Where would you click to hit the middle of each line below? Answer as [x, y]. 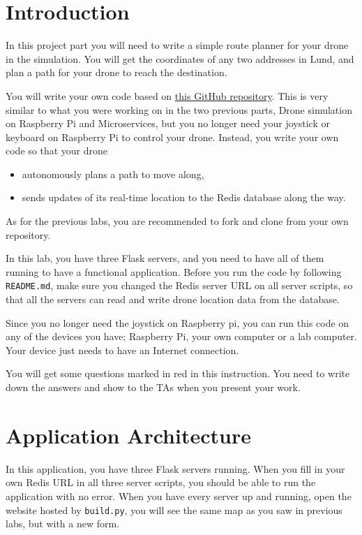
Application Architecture [128, 435]
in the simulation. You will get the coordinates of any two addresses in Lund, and [180, 58]
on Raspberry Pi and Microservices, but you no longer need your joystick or [168, 123]
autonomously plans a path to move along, [113, 174]
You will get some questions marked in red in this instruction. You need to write [178, 373]
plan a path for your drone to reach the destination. [116, 72]
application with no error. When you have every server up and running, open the [179, 496]
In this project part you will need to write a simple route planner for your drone [177, 45]
